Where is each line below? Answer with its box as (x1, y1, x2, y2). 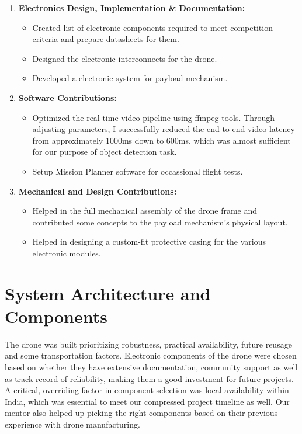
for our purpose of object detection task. (32, 145, 177, 158)
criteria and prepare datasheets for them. (32, 33, 179, 45)
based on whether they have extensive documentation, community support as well (5, 361, 298, 373)
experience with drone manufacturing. (5, 418, 140, 430)
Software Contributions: (18, 91, 117, 103)
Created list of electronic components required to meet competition (32, 21, 273, 33)
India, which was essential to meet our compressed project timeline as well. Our (5, 395, 290, 407)
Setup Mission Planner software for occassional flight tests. (32, 165, 243, 177)
